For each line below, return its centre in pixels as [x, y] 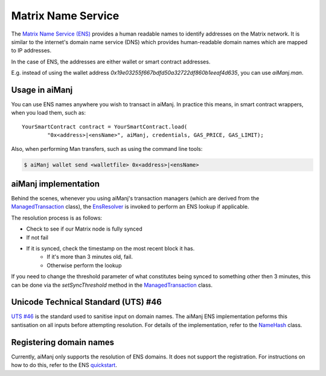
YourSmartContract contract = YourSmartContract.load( [105, 126]
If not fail [37, 237]
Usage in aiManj [42, 90]
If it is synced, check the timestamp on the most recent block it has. [110, 249]
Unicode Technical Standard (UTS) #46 [87, 302]
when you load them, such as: [49, 113]
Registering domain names [63, 342]
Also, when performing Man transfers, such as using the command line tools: [107, 148]
